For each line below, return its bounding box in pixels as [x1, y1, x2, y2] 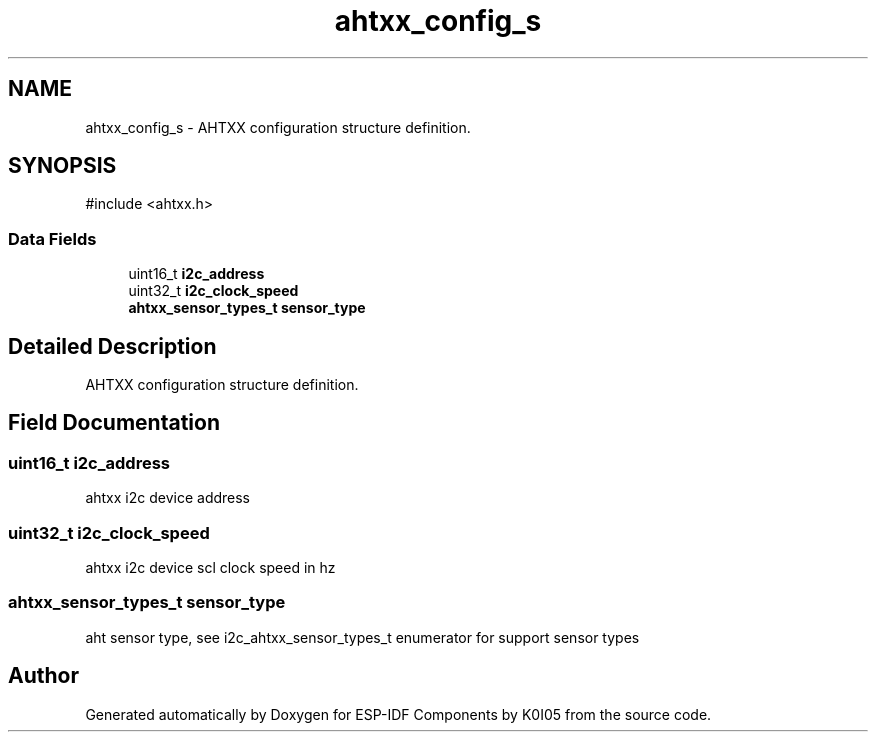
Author [8, 663, 79, 689]
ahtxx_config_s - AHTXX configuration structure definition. [85, 118, 471, 136]
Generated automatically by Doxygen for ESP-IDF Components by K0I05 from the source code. [85, 705, 712, 723]
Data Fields [8, 228, 97, 249]
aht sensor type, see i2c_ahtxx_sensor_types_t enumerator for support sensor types [85, 628, 640, 646]
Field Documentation [8, 410, 220, 436]
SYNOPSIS [8, 153, 117, 179]
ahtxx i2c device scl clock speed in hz [85, 559, 336, 576]
